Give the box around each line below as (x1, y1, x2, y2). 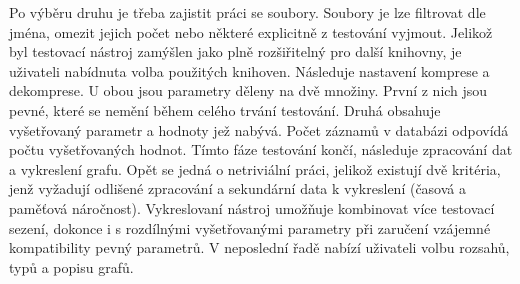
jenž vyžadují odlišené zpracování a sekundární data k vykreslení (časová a (9, 178, 466, 199)
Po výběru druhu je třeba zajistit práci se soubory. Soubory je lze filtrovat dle (9, 2, 486, 22)
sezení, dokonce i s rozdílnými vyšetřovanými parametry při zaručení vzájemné (9, 217, 491, 238)
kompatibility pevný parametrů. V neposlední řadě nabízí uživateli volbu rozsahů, (9, 237, 510, 258)
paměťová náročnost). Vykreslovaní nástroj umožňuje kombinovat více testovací (9, 197, 495, 218)
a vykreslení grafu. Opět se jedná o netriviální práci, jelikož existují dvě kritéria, (9, 158, 501, 179)
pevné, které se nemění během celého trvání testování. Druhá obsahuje (9, 99, 441, 120)
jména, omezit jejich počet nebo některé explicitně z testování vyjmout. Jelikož (9, 21, 493, 42)
